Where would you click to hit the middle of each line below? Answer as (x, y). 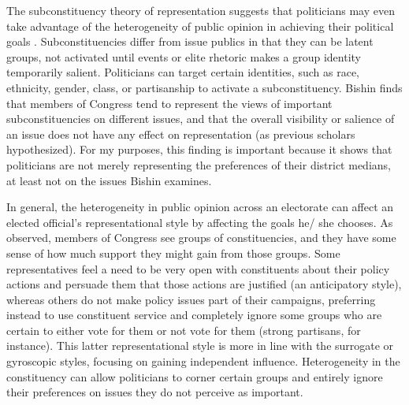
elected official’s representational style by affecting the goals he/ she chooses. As (200, 222)
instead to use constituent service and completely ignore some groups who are (194, 315)
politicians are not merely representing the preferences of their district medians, (199, 164)
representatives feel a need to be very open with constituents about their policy (198, 268)
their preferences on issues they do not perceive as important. (155, 392)
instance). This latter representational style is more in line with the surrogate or (200, 346)
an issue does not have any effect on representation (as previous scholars (181, 134)
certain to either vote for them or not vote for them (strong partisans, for (184, 330)
